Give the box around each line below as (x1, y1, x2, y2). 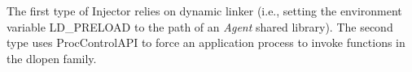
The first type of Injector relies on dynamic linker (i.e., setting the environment (7, 2, 402, 19)
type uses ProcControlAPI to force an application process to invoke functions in (7, 34, 405, 51)
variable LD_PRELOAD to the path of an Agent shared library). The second (7, 18, 393, 35)
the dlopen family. (7, 49, 97, 66)
